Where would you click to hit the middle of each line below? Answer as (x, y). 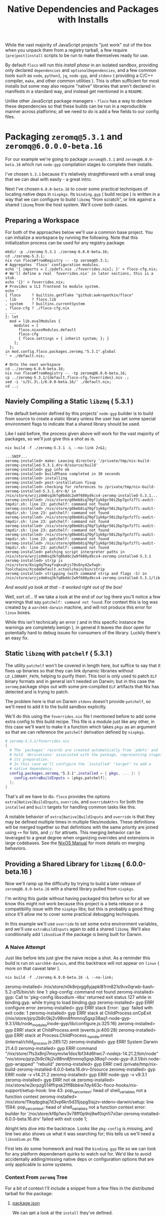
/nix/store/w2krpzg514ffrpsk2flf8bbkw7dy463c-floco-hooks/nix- (72, 1085)
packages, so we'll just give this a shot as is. (50, 439)
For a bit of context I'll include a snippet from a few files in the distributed (80, 1188)
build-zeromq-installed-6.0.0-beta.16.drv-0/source (57, 1069)
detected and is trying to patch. (37, 692)
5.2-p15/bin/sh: (21, 992)
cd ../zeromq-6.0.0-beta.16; (35, 369)
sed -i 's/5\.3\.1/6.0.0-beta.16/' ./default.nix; (58, 382)
